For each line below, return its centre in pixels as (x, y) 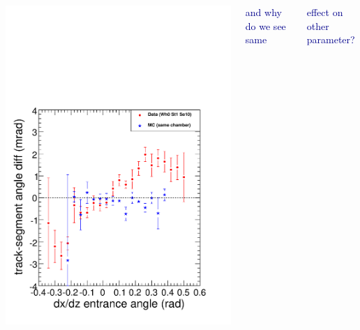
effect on (325, 12)
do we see (265, 25)
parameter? (331, 39)
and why (263, 12)
